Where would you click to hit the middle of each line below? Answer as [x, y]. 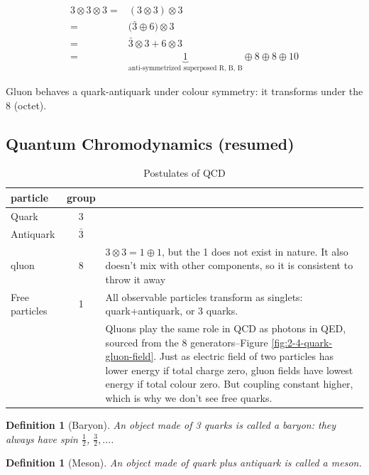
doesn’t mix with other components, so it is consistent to [229, 265]
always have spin [42, 438]
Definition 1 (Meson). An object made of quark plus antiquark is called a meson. [184, 463]
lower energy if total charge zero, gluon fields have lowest [229, 370]
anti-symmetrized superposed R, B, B [185, 69]
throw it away [136, 279]
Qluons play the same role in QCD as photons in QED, [226, 328]
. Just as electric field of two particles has [244, 356]
